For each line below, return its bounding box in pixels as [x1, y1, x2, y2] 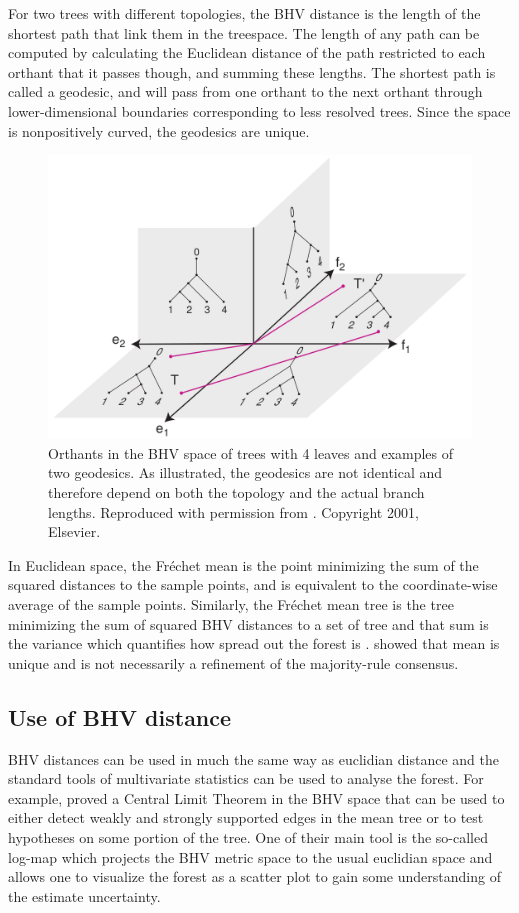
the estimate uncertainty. [8, 885, 161, 906]
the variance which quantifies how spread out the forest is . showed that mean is [8, 633, 500, 654]
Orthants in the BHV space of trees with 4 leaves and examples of [48, 442, 454, 463]
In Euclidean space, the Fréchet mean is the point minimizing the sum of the [8, 554, 479, 575]
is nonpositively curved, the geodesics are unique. [8, 120, 310, 141]
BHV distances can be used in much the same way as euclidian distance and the [8, 748, 499, 769]
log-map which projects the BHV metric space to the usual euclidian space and [8, 846, 493, 867]
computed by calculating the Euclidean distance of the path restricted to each [8, 42, 486, 63]
